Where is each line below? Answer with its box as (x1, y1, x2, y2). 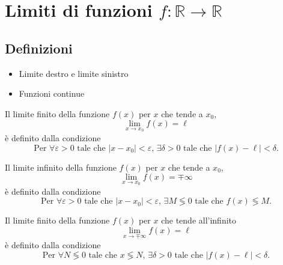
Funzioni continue (19, 87, 85, 100)
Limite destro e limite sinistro (19, 67, 129, 79)
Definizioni (5, 38, 73, 57)
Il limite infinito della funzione (5, 160, 117, 173)
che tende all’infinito (161, 214, 237, 227)
